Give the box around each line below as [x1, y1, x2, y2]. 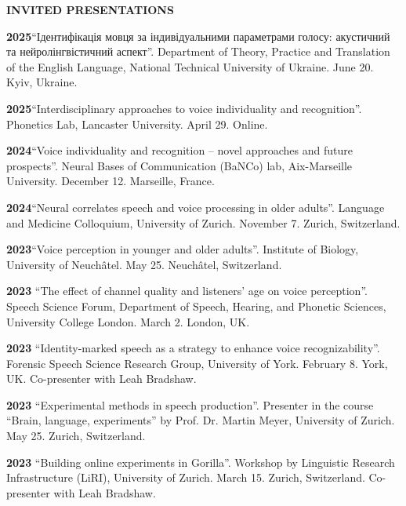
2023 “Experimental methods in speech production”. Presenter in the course [6, 396, 374, 413]
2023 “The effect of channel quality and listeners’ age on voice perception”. [6, 282, 368, 299]
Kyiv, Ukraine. [6, 74, 78, 90]
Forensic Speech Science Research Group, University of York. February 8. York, [6, 355, 388, 371]
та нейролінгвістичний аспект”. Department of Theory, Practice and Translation [6, 43, 390, 60]
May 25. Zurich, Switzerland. [6, 428, 146, 444]
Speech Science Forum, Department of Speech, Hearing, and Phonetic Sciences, [6, 297, 386, 314]
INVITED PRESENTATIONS [6, 2, 174, 17]
